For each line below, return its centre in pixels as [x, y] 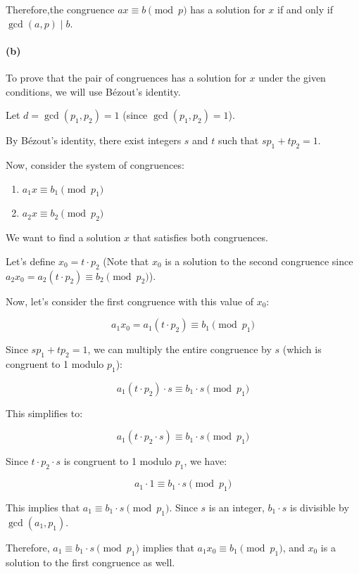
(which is [302, 349]
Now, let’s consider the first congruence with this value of [130, 301]
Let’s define [31, 261]
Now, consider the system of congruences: [95, 164]
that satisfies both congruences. [200, 237]
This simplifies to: [44, 413]
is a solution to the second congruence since [259, 261]
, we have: [206, 461]
